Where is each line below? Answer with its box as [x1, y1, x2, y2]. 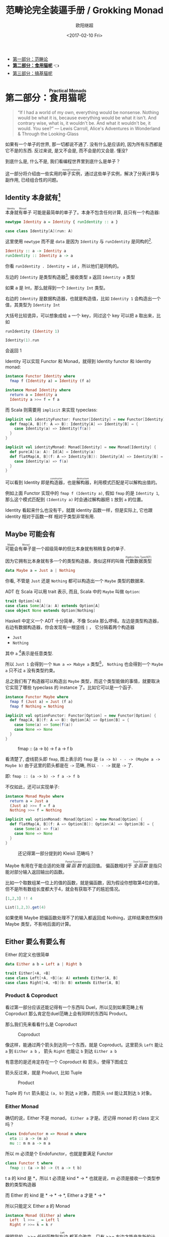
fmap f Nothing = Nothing [10, 704, 64, 709]
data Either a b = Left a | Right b [5, 962, 82, 967]
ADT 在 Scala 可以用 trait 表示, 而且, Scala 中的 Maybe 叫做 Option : [5, 588, 140, 595]
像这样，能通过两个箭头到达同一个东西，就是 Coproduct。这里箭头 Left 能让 [5, 1042, 163, 1048]
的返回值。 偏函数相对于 [82, 863, 132, 869]
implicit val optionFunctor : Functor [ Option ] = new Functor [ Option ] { [5, 713, 156, 718]
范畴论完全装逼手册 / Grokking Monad [6, 5, 163, 16]
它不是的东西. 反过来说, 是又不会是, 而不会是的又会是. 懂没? [5, 147, 128, 153]
